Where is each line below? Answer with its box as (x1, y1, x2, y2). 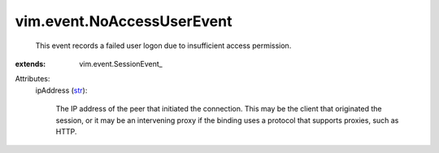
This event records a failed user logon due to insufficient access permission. (35, 41, 292, 50)
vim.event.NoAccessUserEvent (15, 12, 233, 30)
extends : (15, 59, 46, 68)
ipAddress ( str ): (35, 85, 88, 95)
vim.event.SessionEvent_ (79, 59, 163, 68)
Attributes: (15, 74, 50, 84)
